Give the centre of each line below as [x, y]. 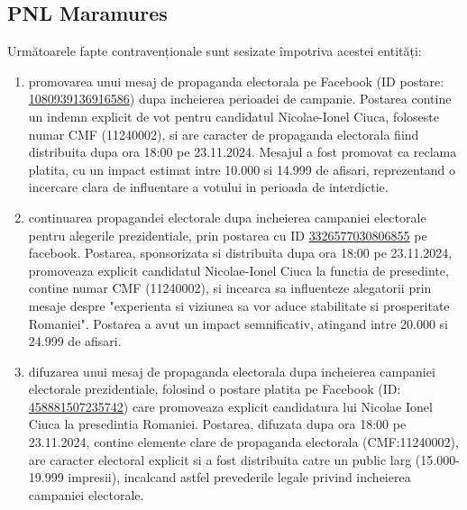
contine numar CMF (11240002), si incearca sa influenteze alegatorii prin [230, 288]
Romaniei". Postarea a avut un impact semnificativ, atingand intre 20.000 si [238, 323]
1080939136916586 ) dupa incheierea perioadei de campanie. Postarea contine [240, 99]
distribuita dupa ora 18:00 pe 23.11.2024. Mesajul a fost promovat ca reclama [243, 152]
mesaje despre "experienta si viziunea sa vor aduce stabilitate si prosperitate [239, 305]
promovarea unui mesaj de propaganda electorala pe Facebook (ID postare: [236, 81]
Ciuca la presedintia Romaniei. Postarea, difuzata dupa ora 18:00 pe [217, 424]
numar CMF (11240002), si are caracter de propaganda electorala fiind [224, 134]
